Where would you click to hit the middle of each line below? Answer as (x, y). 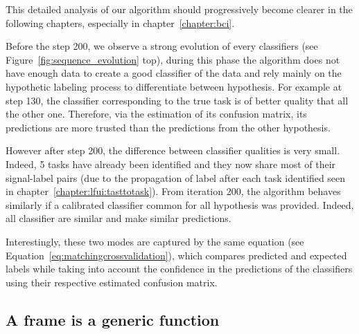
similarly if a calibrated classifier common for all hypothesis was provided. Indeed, (180, 204)
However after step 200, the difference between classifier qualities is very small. (173, 150)
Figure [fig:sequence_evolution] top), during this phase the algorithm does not (173, 59)
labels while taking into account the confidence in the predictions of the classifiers (179, 269)
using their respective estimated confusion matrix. (112, 282)
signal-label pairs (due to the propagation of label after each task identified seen (176, 177)
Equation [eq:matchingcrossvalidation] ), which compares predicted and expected (176, 255)
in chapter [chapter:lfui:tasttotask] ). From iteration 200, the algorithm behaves (173, 191)
